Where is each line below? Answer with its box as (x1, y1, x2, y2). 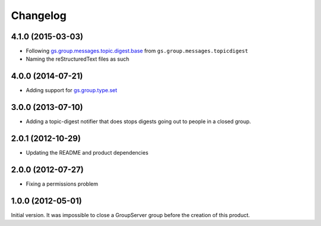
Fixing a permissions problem (26, 180, 98, 187)
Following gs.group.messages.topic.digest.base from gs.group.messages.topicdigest (26, 48, 248, 55)
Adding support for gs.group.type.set (26, 87, 118, 94)
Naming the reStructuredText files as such (26, 55, 130, 62)
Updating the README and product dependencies (26, 149, 149, 156)
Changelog (11, 9, 67, 22)
